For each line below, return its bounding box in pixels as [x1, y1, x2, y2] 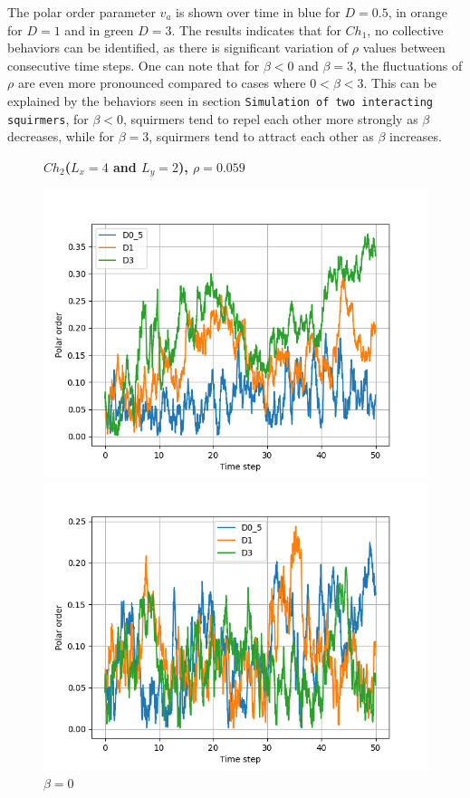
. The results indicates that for [171, 20, 341, 39]
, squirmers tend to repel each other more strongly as [123, 109, 418, 128]
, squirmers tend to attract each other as [149, 127, 374, 146]
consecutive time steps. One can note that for [7, 55, 260, 74]
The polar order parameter [7, 3, 156, 21]
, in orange [388, 3, 448, 21]
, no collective [367, 20, 444, 39]
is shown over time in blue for [176, 3, 341, 21]
